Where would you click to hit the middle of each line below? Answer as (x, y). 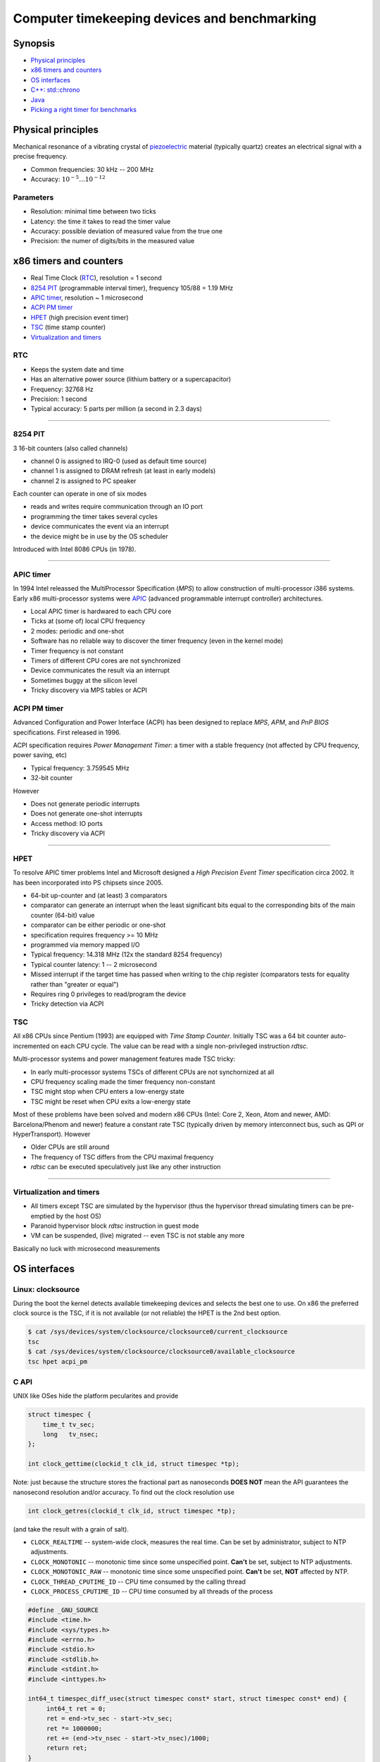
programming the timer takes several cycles (94, 516)
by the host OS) (79, 1216)
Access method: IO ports (67, 823)
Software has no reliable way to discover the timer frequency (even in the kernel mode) (157, 641)
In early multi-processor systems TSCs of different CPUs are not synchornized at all (152, 1072)
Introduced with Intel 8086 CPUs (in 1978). (75, 549)
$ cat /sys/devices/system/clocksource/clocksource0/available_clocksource (161, 1352)
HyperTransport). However (52, 1134)
